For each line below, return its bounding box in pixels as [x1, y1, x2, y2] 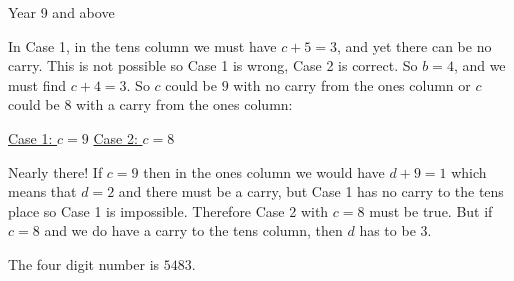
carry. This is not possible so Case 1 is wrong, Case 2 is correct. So [8, 55, 418, 76]
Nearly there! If [8, 161, 103, 182]
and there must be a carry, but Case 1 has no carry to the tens [118, 181, 504, 202]
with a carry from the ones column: [76, 94, 293, 115]
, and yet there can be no [337, 35, 492, 56]
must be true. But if [369, 200, 493, 221]
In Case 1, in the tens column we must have [8, 35, 277, 56]
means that [8, 181, 77, 202]
